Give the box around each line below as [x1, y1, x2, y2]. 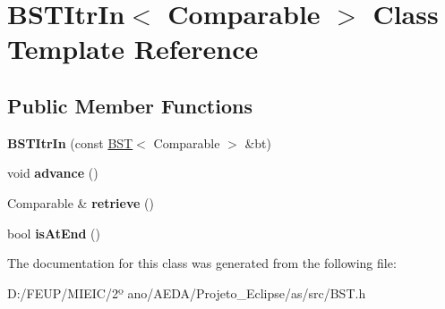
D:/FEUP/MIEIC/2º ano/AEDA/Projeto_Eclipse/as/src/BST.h [7, 283, 366, 302]
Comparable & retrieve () [7, 193, 154, 212]
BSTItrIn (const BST [7, 133, 133, 152]
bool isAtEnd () [7, 223, 100, 242]
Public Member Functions [7, 91, 252, 119]
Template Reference [7, 30, 259, 67]
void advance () [7, 163, 98, 182]
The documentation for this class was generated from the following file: [7, 254, 397, 272]
